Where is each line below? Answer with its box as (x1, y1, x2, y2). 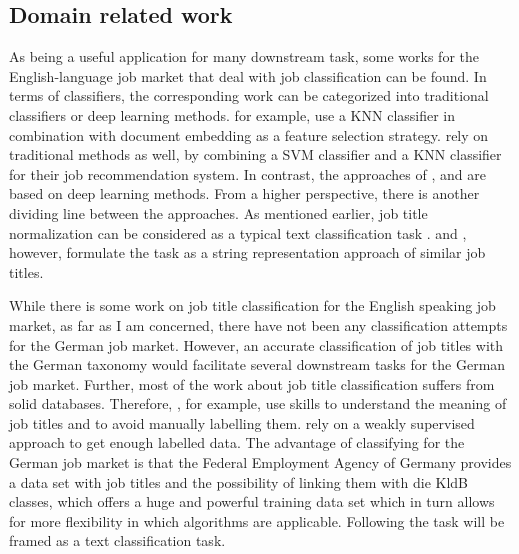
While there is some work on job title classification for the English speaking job (9, 295, 496, 316)
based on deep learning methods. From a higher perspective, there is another (9, 183, 480, 204)
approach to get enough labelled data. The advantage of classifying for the (9, 432, 465, 453)
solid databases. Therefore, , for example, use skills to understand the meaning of (9, 393, 507, 414)
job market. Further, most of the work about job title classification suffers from (9, 373, 495, 394)
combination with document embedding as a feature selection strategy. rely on (9, 124, 489, 145)
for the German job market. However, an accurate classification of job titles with (9, 334, 504, 355)
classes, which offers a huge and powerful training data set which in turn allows (9, 491, 495, 512)
